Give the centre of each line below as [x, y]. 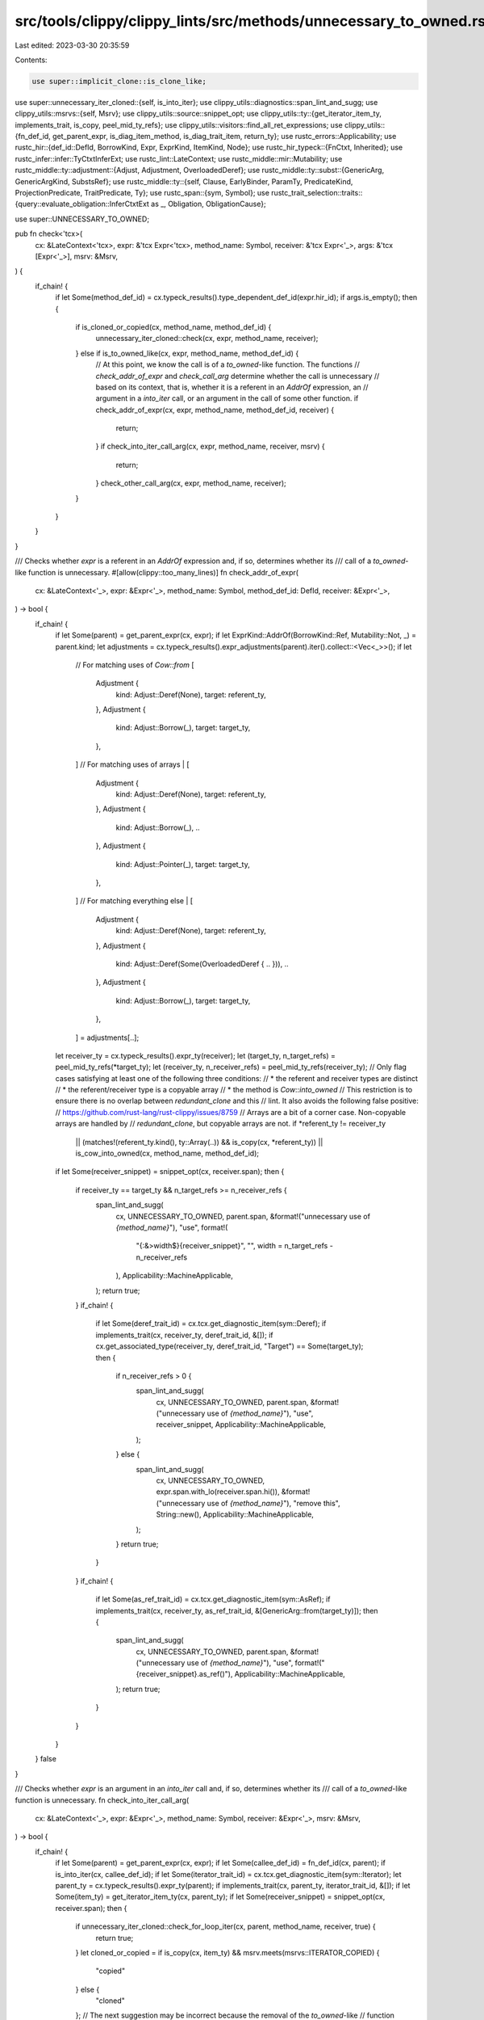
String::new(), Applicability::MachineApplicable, [235, 1514]
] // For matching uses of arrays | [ [132, 764]
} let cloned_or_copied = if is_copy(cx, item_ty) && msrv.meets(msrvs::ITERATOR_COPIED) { [227, 1952]
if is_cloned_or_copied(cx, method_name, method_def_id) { [173, 326]
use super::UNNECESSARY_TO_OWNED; [82, 219]
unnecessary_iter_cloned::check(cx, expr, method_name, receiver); [207, 339]
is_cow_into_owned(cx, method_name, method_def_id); [167, 1153]
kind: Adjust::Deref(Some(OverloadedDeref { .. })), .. [202, 964]
